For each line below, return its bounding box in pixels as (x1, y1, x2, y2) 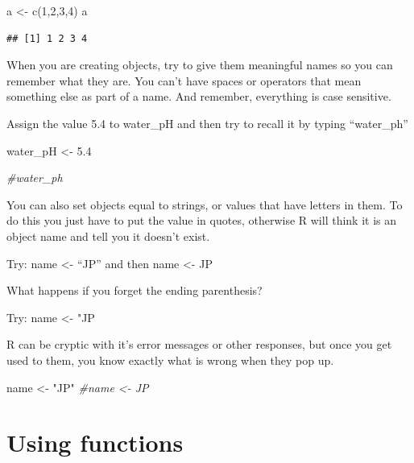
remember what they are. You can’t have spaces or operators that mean (6, 72, 362, 89)
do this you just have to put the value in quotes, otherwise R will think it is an (6, 212, 397, 229)
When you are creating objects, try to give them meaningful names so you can (6, 56, 393, 73)
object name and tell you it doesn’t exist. (6, 227, 210, 244)
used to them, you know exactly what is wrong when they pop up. (6, 351, 334, 368)
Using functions (6, 426, 184, 459)
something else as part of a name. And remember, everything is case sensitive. (6, 88, 391, 105)
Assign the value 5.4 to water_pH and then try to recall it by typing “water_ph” (6, 114, 408, 131)
